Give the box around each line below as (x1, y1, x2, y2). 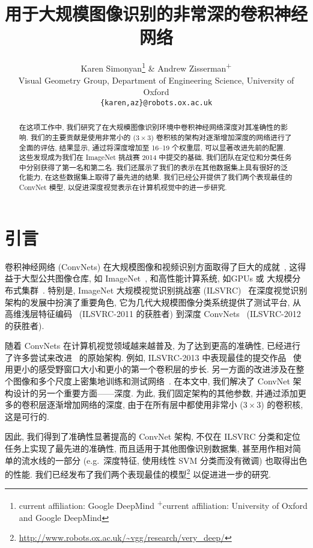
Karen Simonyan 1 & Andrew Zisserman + (81, 60, 232, 74)
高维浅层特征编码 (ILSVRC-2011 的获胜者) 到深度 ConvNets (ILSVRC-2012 (5, 307, 301, 320)
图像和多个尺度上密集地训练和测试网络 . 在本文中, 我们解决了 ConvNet (13, 375, 290, 387)
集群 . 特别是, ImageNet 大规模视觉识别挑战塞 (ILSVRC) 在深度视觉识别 (21, 283, 308, 296)
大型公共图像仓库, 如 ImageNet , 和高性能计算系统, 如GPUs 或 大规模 (21, 272, 293, 285)
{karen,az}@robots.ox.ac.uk (100, 98, 213, 107)
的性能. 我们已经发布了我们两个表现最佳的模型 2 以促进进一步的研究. (5, 466, 271, 480)
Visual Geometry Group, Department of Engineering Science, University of (18, 73, 294, 86)
